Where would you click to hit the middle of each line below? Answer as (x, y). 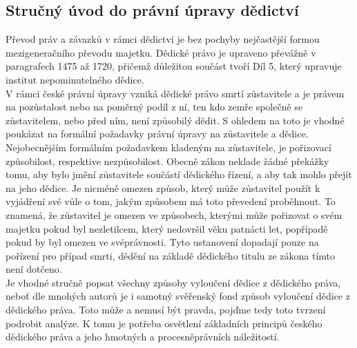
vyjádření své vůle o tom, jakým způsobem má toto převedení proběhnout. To (171, 201)
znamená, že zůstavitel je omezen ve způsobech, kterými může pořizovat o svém (174, 214)
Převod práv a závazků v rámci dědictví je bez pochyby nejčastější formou (163, 39)
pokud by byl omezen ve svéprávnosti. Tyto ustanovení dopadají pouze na (162, 242)
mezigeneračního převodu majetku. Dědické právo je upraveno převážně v (161, 52)
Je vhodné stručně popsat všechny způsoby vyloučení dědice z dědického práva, (173, 282)
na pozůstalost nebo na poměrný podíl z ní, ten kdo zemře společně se (154, 107)
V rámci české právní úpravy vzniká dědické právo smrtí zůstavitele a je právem (175, 93)
